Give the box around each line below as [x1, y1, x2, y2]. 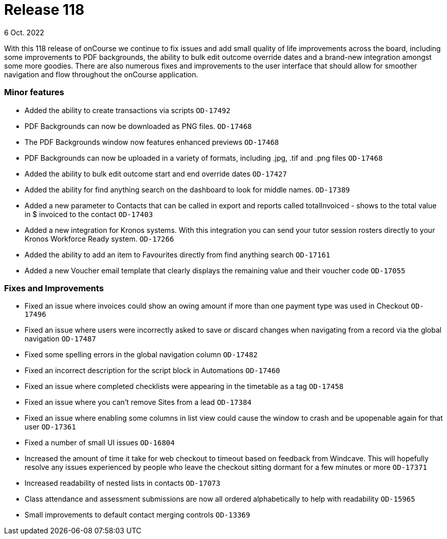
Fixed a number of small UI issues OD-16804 [25, 438, 175, 447]
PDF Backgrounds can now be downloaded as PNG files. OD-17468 [25, 121, 252, 131]
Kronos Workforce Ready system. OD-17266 [25, 234, 174, 243]
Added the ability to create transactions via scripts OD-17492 [25, 105, 231, 115]
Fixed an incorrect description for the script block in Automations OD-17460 [25, 366, 280, 375]
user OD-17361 [25, 422, 76, 432]
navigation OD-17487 [25, 334, 96, 343]
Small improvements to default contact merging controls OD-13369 [25, 510, 250, 520]
